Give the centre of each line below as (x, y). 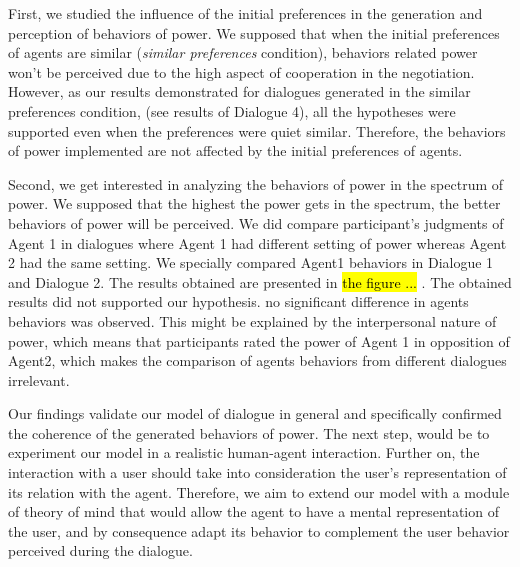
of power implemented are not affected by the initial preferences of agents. (235, 150)
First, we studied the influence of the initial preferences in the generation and (245, 13)
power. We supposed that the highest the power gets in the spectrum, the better (254, 203)
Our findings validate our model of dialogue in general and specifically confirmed (255, 413)
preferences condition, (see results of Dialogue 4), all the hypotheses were (232, 110)
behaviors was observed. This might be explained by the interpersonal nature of (252, 320)
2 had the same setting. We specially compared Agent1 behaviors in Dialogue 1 (251, 262)
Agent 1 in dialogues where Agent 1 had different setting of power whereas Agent (257, 242)
